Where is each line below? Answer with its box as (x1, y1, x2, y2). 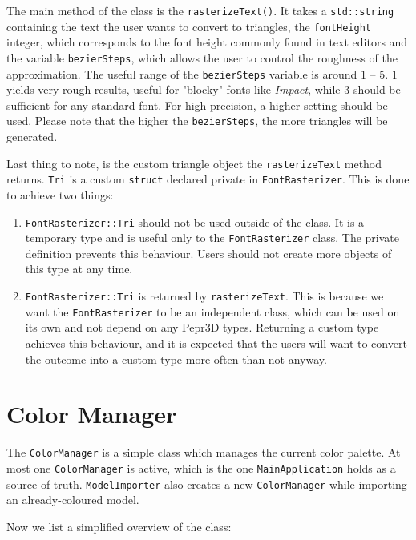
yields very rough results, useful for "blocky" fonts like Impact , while (6, 81, 341, 98)
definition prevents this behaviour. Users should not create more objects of (25, 244, 392, 261)
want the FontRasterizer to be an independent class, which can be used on (25, 303, 400, 320)
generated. (6, 128, 58, 145)
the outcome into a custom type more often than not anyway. (25, 350, 327, 367)
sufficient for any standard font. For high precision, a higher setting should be (6, 96, 388, 113)
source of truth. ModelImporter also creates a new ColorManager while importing (6, 475, 407, 492)
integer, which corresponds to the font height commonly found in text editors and (6, 34, 408, 50)
